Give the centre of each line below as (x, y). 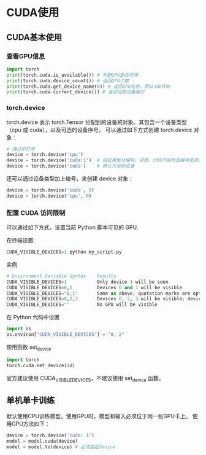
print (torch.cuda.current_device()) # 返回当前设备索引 (76, 92)
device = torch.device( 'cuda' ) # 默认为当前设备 (71, 166)
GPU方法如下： (31, 424)
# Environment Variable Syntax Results (61, 276)
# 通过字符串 (21, 149)
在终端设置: (21, 241)
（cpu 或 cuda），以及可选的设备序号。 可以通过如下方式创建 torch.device (99, 130)
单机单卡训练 (31, 400)
